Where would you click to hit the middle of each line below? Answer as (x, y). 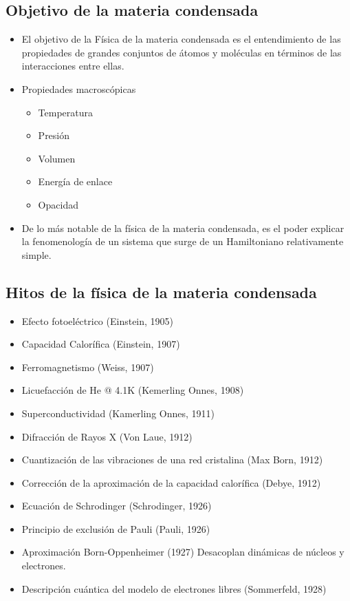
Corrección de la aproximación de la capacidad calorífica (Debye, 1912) (171, 482)
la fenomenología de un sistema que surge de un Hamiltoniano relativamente (183, 241)
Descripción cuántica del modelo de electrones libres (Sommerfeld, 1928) (174, 588)
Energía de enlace (75, 181)
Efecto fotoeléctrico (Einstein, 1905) (98, 320)
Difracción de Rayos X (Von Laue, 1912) (107, 436)
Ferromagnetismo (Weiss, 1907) (88, 367)
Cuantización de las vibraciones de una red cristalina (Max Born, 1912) (172, 460)
